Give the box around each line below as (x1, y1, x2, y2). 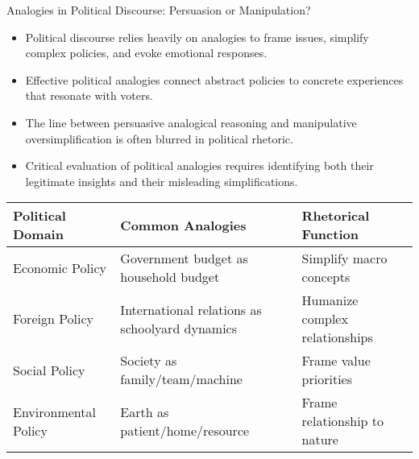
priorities (301, 370, 352, 389)
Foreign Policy (13, 309, 94, 329)
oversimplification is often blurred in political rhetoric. (25, 130, 293, 147)
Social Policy (13, 360, 85, 379)
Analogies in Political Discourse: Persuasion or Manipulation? (6, 2, 311, 18)
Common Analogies (120, 215, 247, 234)
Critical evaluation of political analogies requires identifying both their (25, 157, 374, 174)
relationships (301, 328, 373, 347)
